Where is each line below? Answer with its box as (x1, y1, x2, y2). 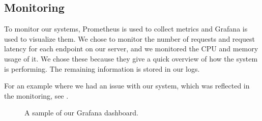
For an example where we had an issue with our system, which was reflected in (4, 80, 250, 91)
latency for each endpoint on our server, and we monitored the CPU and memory (4, 43, 258, 54)
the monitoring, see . (4, 90, 69, 101)
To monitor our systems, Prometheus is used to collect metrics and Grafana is (4, 23, 248, 34)
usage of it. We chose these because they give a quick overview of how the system (4, 53, 258, 64)
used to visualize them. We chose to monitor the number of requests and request (4, 33, 255, 44)
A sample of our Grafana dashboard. (24, 107, 139, 118)
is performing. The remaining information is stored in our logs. (4, 63, 200, 74)
